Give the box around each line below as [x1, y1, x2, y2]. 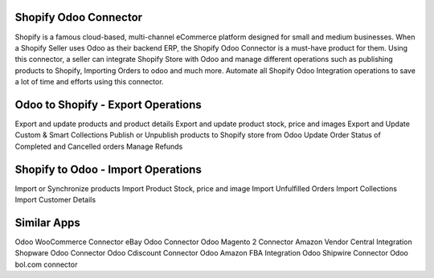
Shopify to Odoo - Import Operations [14, 162, 203, 176]
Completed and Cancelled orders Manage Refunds [14, 141, 183, 151]
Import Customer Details [14, 195, 96, 205]
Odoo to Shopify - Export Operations [14, 97, 203, 112]
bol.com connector [14, 260, 78, 269]
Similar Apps [14, 215, 80, 229]
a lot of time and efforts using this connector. [14, 77, 164, 87]
